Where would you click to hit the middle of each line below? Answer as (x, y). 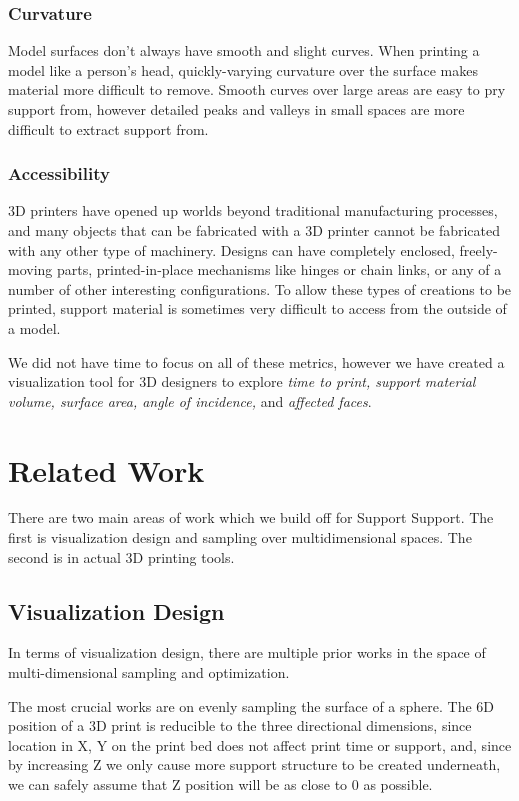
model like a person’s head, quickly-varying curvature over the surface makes (243, 69)
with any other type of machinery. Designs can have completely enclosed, (231, 249)
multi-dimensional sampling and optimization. (149, 672)
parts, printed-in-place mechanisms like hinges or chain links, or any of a (279, 269)
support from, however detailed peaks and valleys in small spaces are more (236, 109)
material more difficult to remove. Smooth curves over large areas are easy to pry (257, 89)
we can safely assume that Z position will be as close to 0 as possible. (220, 784)
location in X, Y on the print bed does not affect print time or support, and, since (260, 744)
